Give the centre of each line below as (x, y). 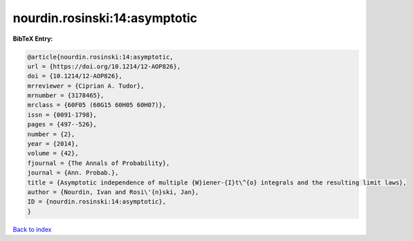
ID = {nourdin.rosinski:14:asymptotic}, (97, 202)
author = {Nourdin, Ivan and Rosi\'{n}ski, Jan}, (113, 192)
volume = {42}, (53, 153)
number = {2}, (51, 134)
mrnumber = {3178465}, (66, 96)
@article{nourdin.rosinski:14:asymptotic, (100, 57)
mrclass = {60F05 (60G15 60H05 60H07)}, (97, 105)
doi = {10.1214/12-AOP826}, (75, 76)
